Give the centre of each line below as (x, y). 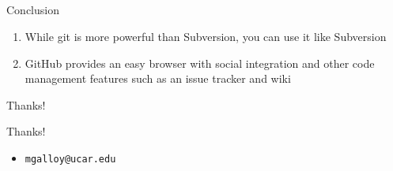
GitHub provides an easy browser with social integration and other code (200, 63)
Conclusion (33, 10)
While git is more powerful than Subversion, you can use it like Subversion (206, 36)
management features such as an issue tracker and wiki (158, 78)
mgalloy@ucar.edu (70, 159)
